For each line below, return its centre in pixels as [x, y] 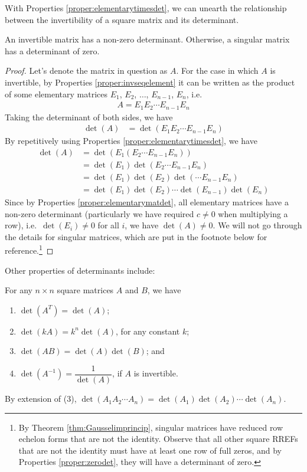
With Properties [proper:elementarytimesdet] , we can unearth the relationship [146, 8]
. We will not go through [257, 225]
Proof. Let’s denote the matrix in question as [86, 71]
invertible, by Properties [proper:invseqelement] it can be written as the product [150, 82]
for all [108, 225]
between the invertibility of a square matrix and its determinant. [122, 19]
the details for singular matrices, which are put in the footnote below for [136, 236]
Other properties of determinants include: [80, 270]
